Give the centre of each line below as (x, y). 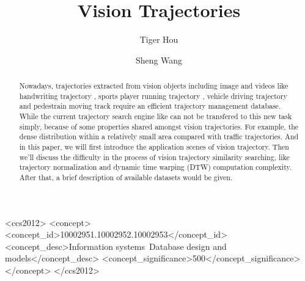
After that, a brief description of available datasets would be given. (126, 177)
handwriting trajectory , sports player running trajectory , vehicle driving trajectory (153, 96)
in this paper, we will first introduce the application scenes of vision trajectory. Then (154, 147)
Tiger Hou (159, 39)
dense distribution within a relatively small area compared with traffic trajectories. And (159, 137)
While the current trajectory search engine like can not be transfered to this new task (156, 116)
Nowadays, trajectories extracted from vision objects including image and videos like (154, 86)
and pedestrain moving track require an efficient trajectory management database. (150, 106)
